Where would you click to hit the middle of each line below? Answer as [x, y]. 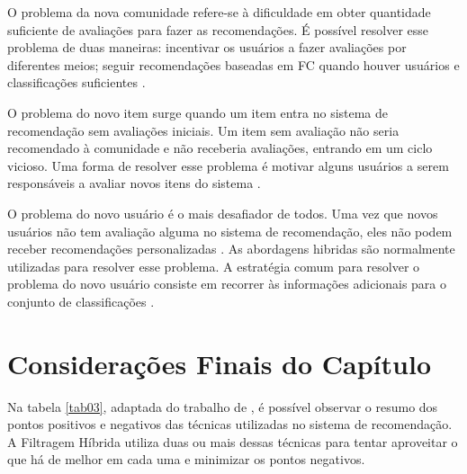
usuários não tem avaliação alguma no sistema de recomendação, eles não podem [230, 231]
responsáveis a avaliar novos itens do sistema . [134, 183]
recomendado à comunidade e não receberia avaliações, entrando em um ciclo [220, 148]
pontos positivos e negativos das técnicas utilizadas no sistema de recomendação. [230, 424]
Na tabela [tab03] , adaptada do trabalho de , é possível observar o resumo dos [223, 406]
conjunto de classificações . [81, 301]
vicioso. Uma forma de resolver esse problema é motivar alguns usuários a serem [228, 165]
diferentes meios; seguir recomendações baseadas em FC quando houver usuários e [233, 64]
